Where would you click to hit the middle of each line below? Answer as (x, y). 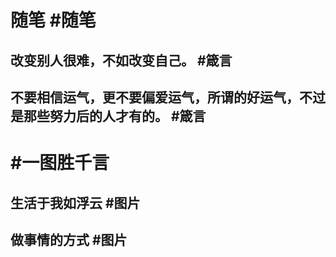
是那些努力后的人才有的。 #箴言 (108, 116)
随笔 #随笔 (53, 20)
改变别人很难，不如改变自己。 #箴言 (121, 60)
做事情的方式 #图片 (69, 239)
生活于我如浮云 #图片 (75, 202)
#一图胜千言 (60, 163)
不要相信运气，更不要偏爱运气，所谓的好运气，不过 (168, 97)
